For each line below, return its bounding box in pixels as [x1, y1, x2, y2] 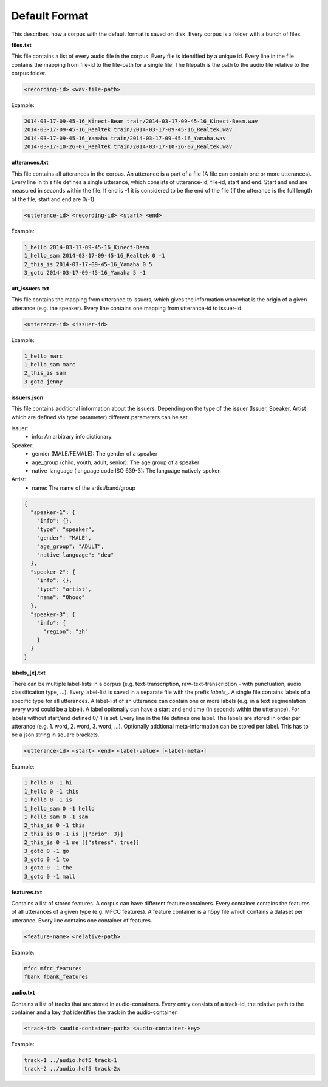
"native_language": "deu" [36, 552, 114, 558]
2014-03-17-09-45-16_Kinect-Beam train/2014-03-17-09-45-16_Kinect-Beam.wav [24, 118, 258, 125]
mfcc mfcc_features [24, 965, 82, 972]
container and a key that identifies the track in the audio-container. [11, 1009, 179, 1016]
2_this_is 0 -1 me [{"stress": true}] [24, 839, 140, 846]
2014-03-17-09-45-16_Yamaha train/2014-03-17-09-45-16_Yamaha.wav [24, 134, 226, 142]
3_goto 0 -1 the [24, 865, 73, 871]
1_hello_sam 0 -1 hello [24, 805, 95, 812]
